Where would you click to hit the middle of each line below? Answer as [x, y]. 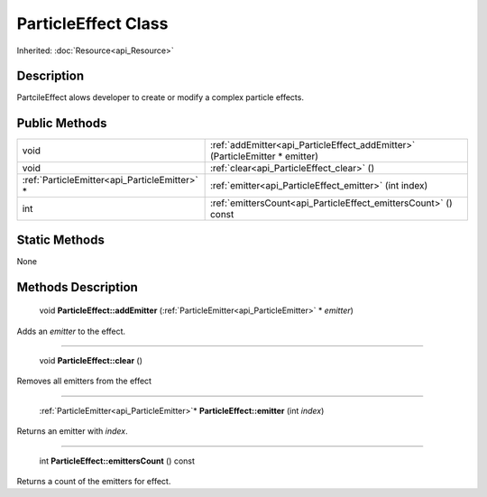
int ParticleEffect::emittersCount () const [117, 461]
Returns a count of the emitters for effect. [94, 482]
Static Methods [61, 239]
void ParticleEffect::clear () [91, 361]
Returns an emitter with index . [72, 431]
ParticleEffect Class [92, 23]
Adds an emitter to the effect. [71, 331]
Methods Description [78, 287]
